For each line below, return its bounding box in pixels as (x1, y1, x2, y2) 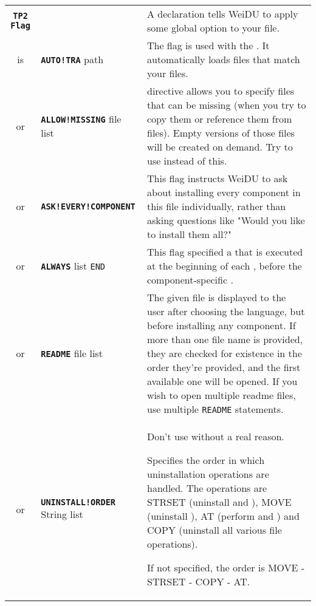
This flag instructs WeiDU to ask (146, 171, 288, 185)
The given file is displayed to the (146, 290, 286, 304)
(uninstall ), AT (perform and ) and (146, 509, 300, 523)
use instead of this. (146, 154, 227, 168)
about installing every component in (146, 185, 301, 199)
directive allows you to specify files (146, 84, 295, 98)
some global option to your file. (146, 21, 280, 35)
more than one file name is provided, (146, 332, 303, 346)
